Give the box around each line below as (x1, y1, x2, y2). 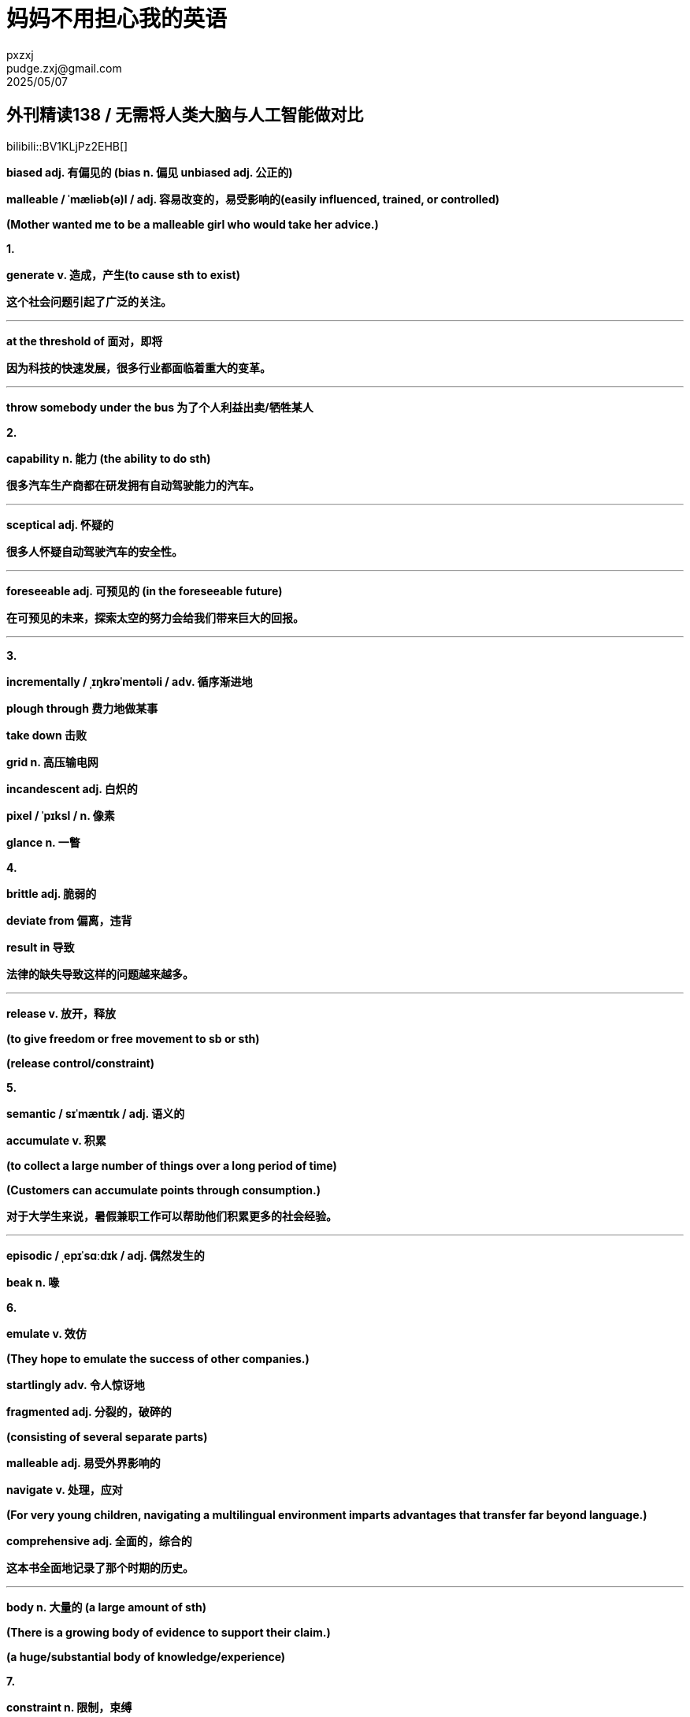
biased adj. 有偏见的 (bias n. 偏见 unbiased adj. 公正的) (6, 165, 293, 179)
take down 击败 (6, 728, 87, 742)
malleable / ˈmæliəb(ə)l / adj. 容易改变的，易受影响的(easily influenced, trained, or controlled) (6, 192, 500, 206)
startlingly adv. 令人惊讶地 (6, 1377, 145, 1391)
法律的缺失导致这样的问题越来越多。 (6, 967, 194, 981)
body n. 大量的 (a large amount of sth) (6, 1600, 207, 1614)
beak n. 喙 (6, 1275, 60, 1289)
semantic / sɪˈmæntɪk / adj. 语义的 (6, 1106, 185, 1120)
